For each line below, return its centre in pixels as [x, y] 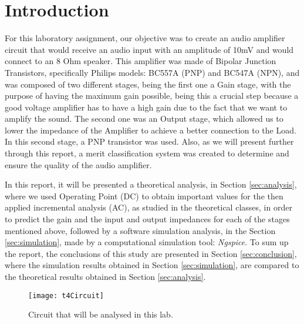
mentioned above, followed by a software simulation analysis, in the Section [140, 230]
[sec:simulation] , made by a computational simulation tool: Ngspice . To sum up [147, 242]
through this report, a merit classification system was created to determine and [147, 153]
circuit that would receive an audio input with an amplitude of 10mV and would [149, 49]
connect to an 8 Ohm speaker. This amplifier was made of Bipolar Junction [141, 61]
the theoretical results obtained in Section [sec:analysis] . [105, 276]
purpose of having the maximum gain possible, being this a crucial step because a [152, 96]
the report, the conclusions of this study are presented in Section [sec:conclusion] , [151, 253]
